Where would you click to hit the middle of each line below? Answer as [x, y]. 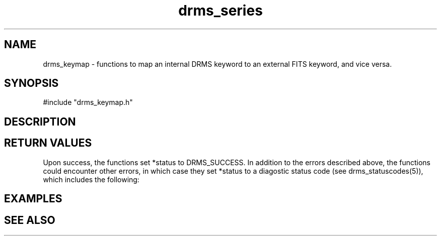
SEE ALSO [30, 220]
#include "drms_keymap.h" [88, 102]
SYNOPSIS [31, 83]
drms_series [220, 11]
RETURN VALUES [48, 143]
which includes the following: [91, 179]
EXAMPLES [33, 199]
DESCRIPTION [40, 122]
